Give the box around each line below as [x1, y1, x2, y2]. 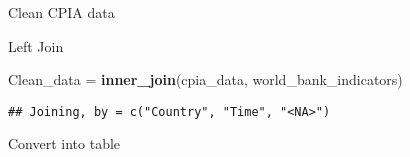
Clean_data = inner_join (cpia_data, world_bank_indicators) [8, 69, 403, 90]
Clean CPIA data [8, 2, 115, 22]
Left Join [8, 35, 64, 56]
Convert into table [8, 133, 121, 154]
